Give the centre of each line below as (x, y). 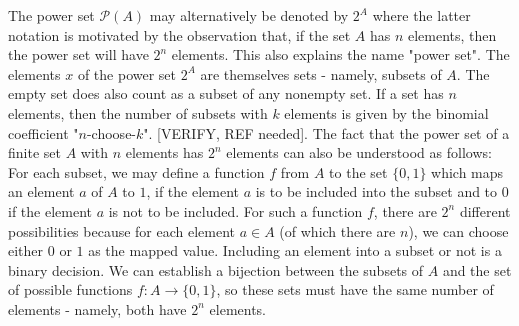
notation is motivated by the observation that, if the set (179, 34)
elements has (164, 152)
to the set (358, 171)
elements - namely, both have (97, 308)
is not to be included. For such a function (235, 210)
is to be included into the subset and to (376, 191)
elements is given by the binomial (386, 112)
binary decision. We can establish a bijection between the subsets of (216, 269)
